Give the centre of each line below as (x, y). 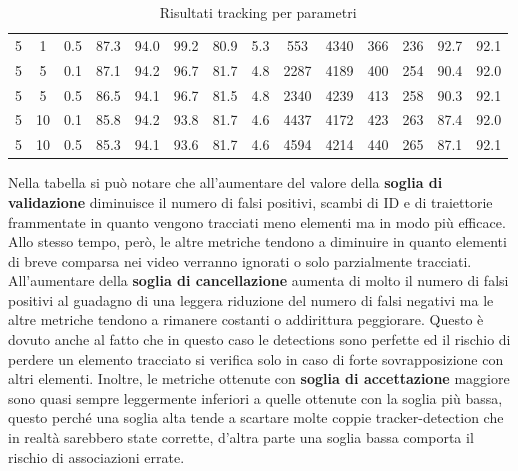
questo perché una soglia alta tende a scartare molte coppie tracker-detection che (256, 417)
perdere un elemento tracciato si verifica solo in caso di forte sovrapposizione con (256, 358)
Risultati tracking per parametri (258, 12)
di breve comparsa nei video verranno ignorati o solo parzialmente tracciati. (240, 260)
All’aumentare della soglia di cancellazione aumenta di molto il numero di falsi (258, 280)
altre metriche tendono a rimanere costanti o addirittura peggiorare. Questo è (246, 319)
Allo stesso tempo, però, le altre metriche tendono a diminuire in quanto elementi (257, 241)
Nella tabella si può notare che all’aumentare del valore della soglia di (225, 182)
